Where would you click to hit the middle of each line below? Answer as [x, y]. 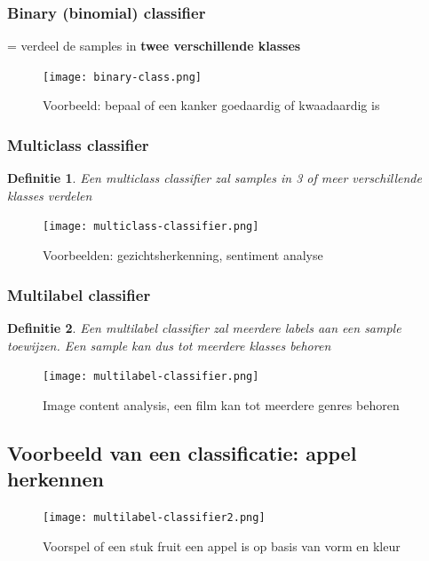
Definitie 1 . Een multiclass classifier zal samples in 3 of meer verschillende [214, 178]
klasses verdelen [50, 195]
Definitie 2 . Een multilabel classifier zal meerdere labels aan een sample [204, 327]
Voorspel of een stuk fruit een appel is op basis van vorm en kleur [222, 545]
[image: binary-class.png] [122, 77]
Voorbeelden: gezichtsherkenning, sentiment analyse [183, 255]
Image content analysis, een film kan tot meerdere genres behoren [221, 404]
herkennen [56, 479]
